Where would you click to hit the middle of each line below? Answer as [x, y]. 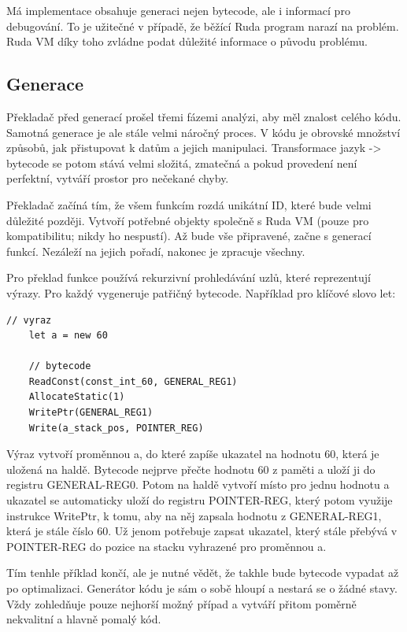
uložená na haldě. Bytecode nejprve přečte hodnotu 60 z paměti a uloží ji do [191, 469]
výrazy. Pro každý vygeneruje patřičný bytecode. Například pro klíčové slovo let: [201, 292]
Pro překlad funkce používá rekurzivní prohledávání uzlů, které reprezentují [189, 277]
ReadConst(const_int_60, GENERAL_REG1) [133, 381]
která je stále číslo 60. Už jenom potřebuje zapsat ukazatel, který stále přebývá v [202, 531]
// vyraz [29, 320]
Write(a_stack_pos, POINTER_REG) [116, 428]
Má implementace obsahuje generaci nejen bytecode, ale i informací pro [178, 10]
